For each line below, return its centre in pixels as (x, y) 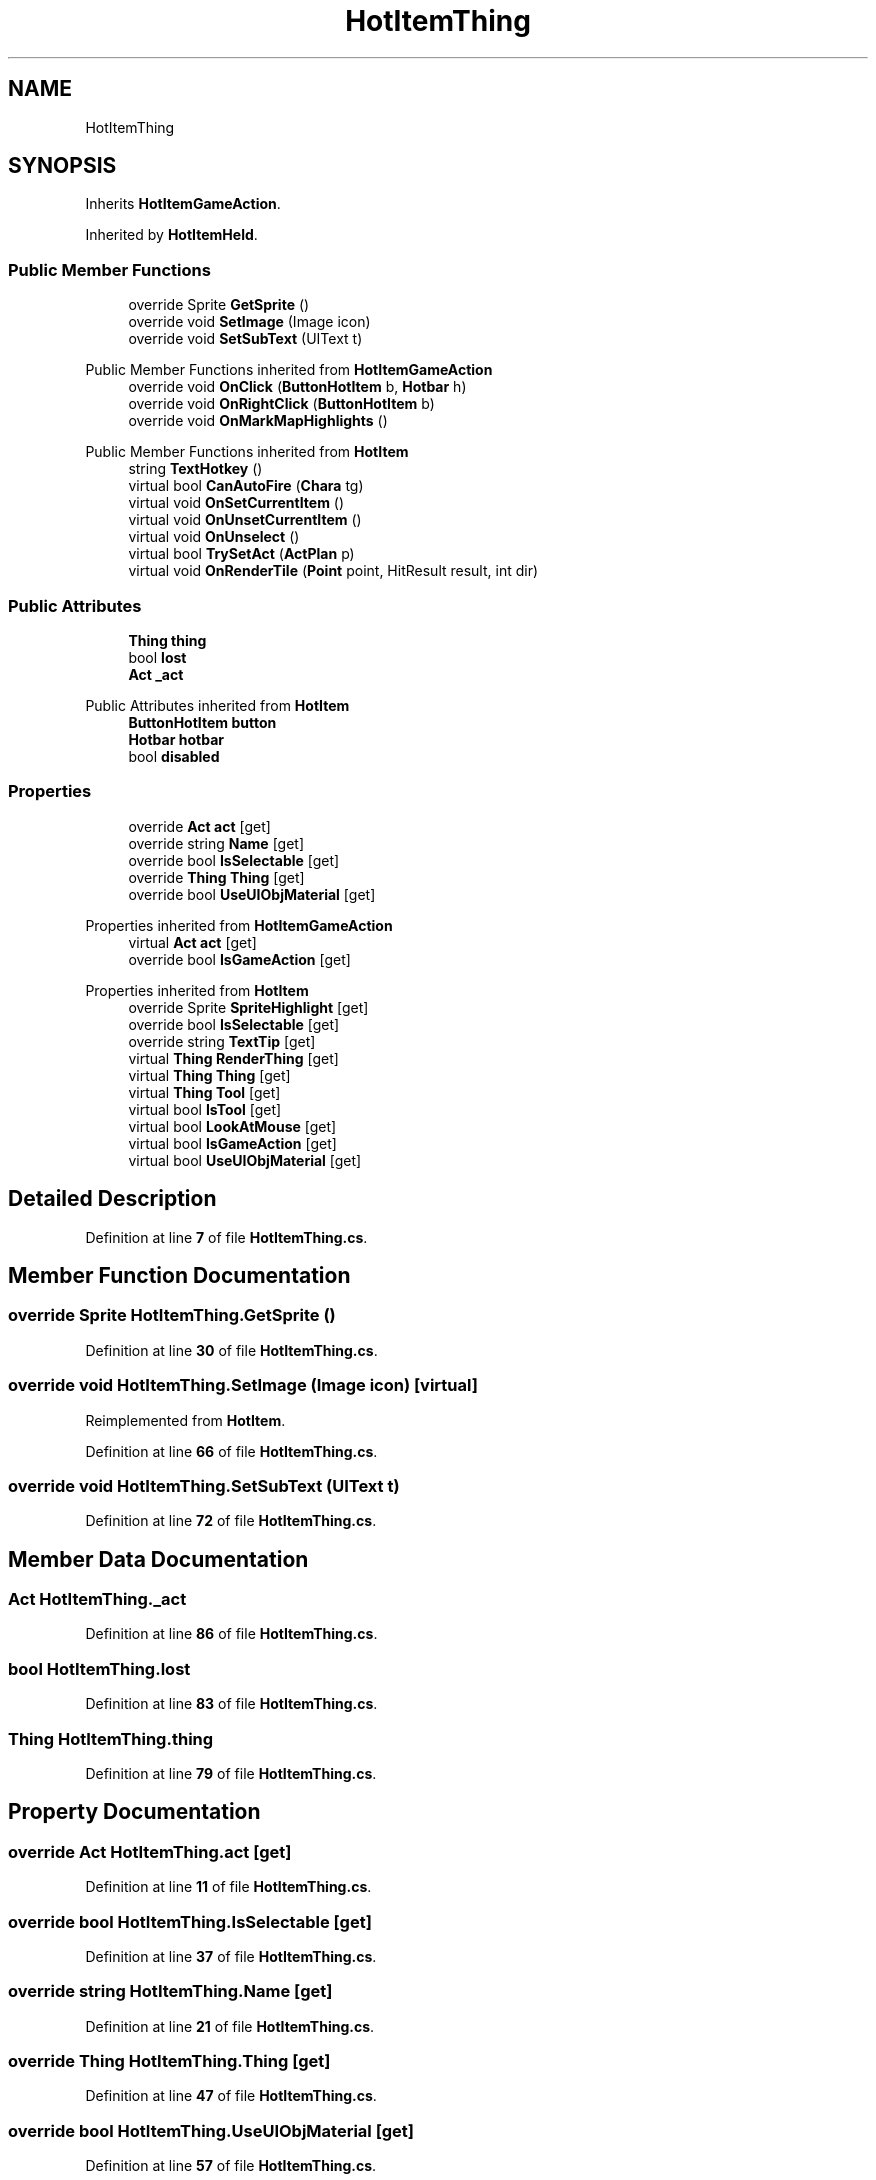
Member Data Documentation (158, 1559)
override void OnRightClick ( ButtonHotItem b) (281, 404)
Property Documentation (134, 1812)
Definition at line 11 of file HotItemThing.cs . (228, 1887)
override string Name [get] (216, 843)
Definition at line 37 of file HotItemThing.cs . (231, 1956)
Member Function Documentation (179, 1275)
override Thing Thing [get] (216, 877)
